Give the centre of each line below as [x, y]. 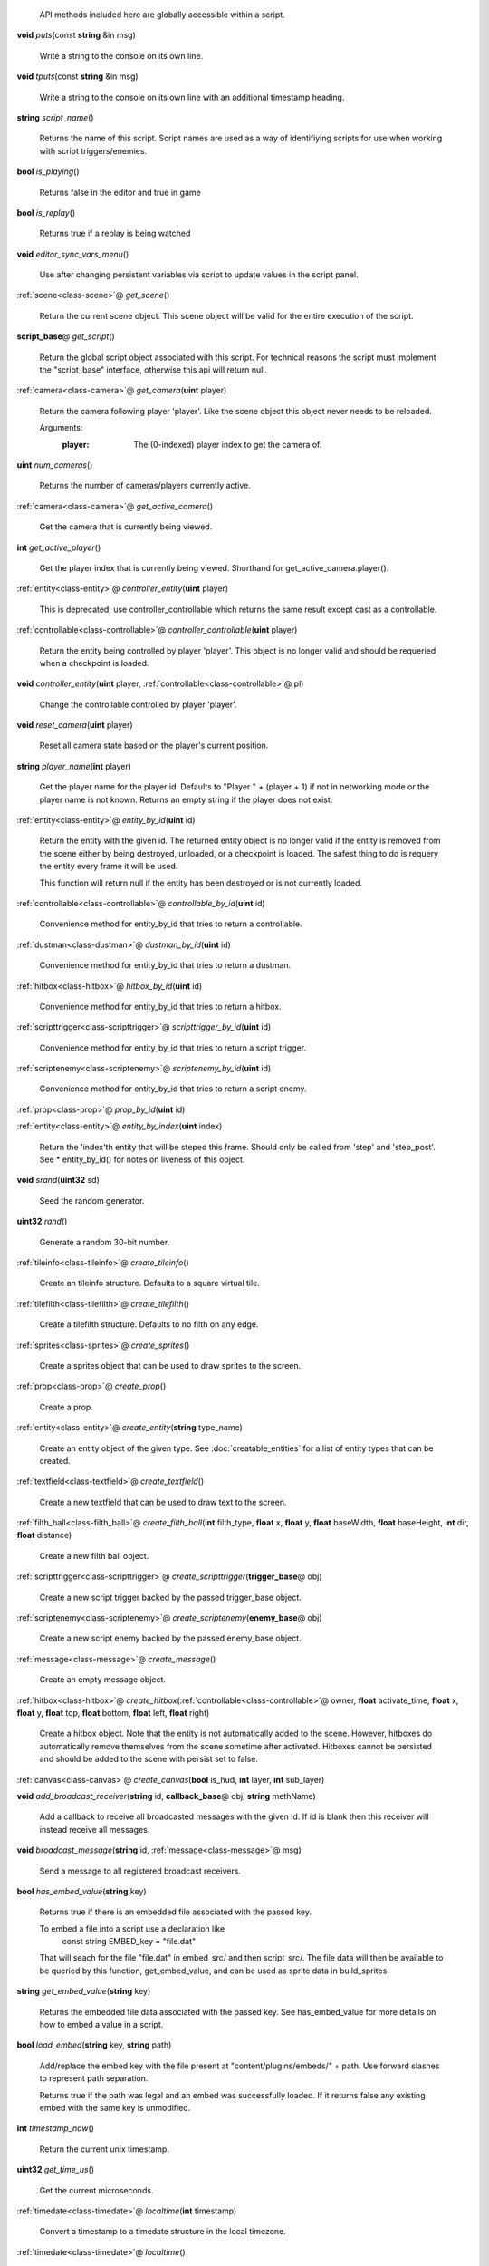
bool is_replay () [46, 212]
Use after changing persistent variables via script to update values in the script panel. [199, 275]
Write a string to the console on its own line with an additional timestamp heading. [192, 97]
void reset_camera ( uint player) [75, 725]
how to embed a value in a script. [101, 2025]
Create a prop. [67, 1407]
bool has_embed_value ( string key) [81, 1891]
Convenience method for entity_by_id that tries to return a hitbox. [160, 1006]
